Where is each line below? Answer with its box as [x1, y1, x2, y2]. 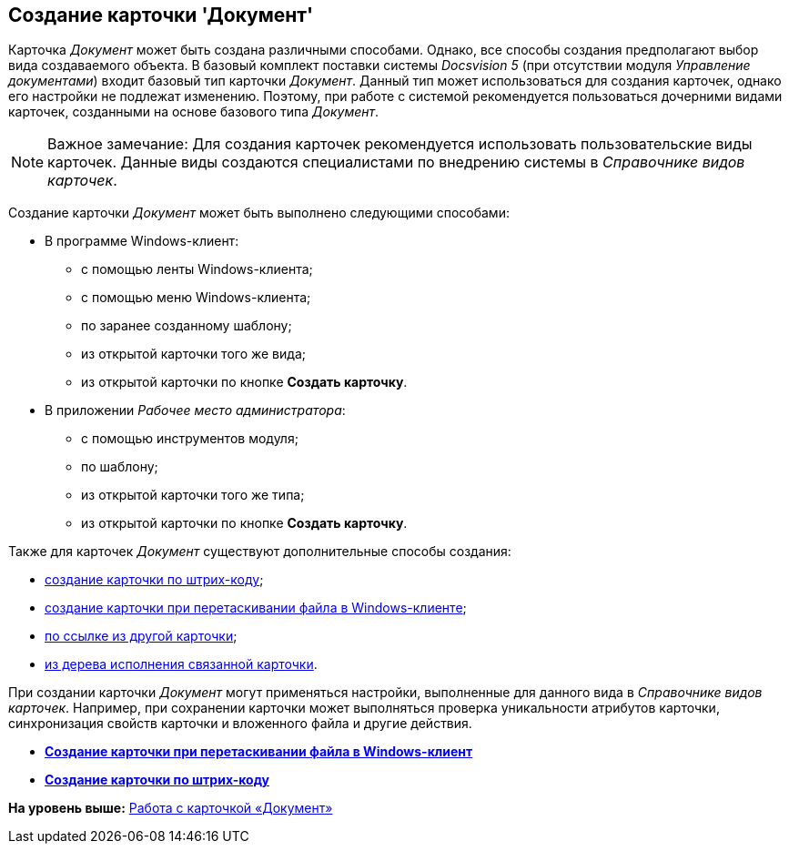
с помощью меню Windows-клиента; [81, 289, 311, 306]
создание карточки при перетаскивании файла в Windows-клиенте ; [45, 600, 467, 616]
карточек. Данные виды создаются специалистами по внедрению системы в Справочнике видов [47, 153, 745, 172]
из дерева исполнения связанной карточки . [45, 656, 318, 673]
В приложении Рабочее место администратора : [45, 402, 346, 419]
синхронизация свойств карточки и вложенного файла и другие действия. [8, 715, 472, 732]
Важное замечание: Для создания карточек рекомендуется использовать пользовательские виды [47, 135, 753, 154]
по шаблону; [81, 459, 158, 475]
